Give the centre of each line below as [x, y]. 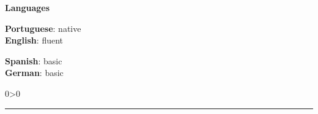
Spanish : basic [34, 60]
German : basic [34, 73]
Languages [28, 7]
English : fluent [34, 40]
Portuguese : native [43, 28]
